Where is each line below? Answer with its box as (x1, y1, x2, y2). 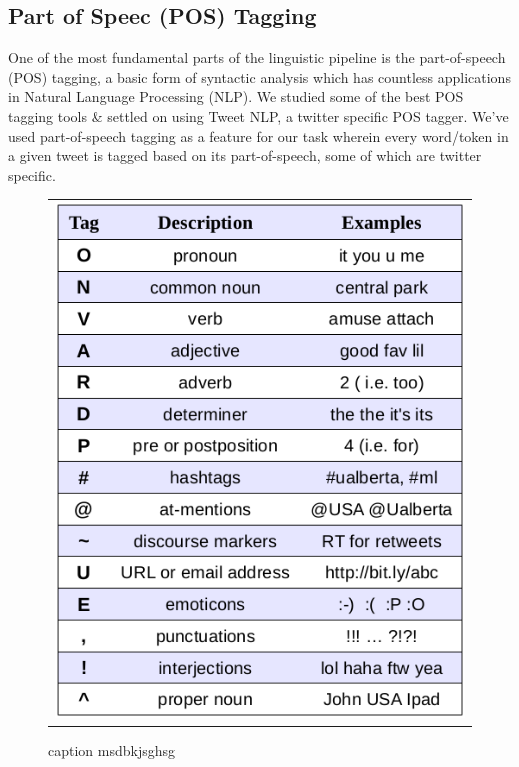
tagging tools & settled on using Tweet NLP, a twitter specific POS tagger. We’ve (8, 105, 509, 126)
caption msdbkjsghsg (48, 740, 176, 761)
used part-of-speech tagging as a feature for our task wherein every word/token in (8, 125, 509, 146)
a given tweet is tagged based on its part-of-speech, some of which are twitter (8, 145, 482, 166)
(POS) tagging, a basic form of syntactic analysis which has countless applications (8, 66, 511, 87)
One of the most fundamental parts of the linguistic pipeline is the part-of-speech (8, 47, 506, 68)
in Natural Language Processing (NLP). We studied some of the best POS (8, 86, 464, 107)
